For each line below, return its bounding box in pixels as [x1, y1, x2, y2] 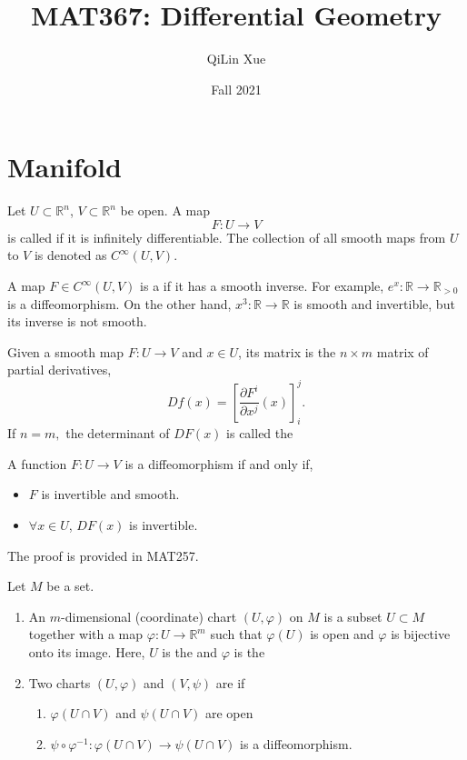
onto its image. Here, [28, 643, 145, 662]
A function [7, 454, 67, 473]
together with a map [28, 625, 144, 644]
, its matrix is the [238, 342, 336, 361]
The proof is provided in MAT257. [7, 545, 199, 565]
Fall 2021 [211, 79, 262, 98]
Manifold [7, 148, 122, 185]
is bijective [391, 625, 451, 644]
